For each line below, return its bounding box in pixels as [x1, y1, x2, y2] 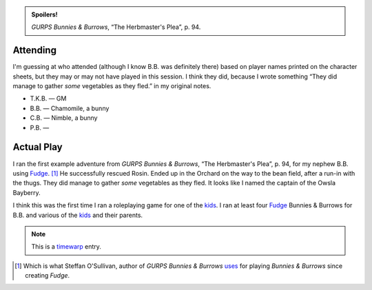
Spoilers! [31, 10, 58, 19]
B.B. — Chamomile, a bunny [30, 104, 110, 112]
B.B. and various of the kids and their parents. [12, 211, 143, 219]
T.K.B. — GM [30, 94, 67, 103]
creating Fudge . [25, 271, 70, 280]
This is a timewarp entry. [31, 242, 101, 251]
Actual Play [12, 141, 63, 153]
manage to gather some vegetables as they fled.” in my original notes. [12, 82, 211, 90]
